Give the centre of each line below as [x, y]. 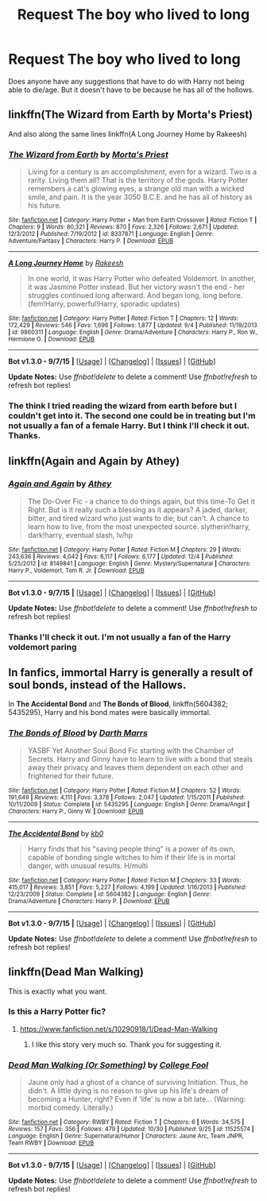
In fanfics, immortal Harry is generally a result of [131, 672]
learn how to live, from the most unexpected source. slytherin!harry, [139, 527]
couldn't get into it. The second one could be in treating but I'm [132, 415]
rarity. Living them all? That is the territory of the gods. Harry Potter [138, 180]
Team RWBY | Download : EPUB [51, 1143]
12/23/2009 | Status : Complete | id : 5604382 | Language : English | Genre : [110, 894]
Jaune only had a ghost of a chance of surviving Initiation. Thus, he [138, 1083]
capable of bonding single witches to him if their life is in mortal [132, 857]
